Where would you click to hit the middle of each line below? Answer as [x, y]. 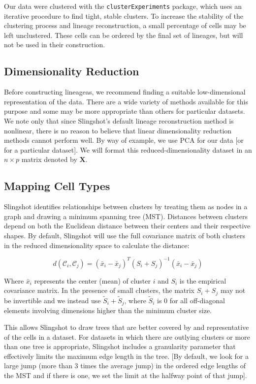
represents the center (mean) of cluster [93, 280]
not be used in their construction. [55, 45]
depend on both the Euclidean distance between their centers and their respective [127, 226]
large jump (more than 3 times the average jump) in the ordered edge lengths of [125, 366]
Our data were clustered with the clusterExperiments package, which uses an [123, 6]
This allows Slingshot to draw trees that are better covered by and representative [127, 327]
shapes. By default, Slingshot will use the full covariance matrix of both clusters [125, 235]
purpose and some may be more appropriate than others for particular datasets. [125, 111]
